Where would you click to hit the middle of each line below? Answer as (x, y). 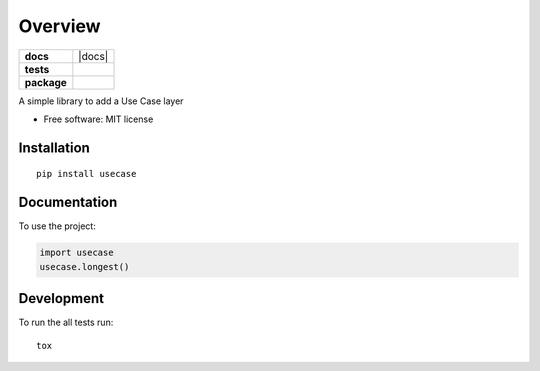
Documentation (68, 202)
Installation (54, 147)
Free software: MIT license (98, 119)
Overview (59, 26)
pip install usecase (86, 174)
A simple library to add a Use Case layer (101, 101)
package (45, 82)
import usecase (76, 253)
